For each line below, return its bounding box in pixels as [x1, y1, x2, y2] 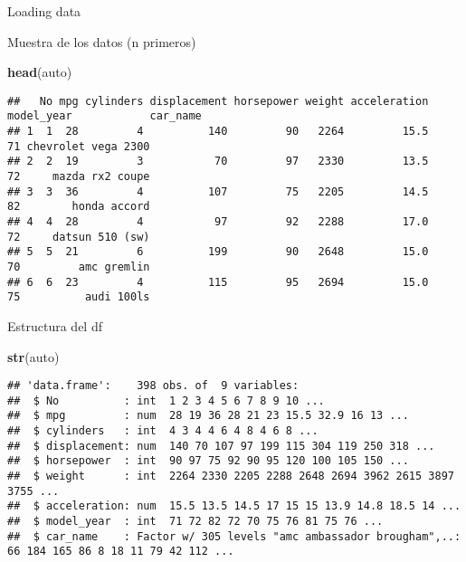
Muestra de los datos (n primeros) [7, 32, 196, 51]
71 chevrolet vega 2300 [7, 139, 150, 153]
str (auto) [7, 347, 60, 366]
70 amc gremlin [7, 261, 150, 273]
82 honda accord [7, 200, 150, 214]
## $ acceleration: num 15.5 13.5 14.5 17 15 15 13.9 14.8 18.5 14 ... [7, 500, 461, 513]
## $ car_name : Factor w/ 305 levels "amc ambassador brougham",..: [7, 529, 461, 543]
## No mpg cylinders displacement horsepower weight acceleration [7, 94, 429, 108]
